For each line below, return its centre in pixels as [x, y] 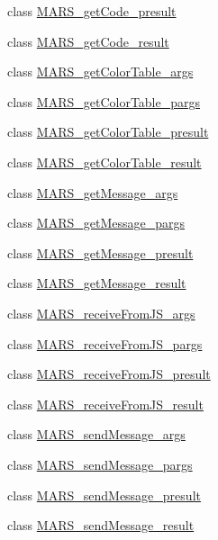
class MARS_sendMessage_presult [104, 495]
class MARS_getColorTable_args [100, 72]
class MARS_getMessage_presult [100, 252]
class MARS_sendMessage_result [101, 525]
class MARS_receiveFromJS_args [101, 313]
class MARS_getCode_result [88, 41]
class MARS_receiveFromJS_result [105, 404]
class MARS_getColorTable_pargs [104, 101]
